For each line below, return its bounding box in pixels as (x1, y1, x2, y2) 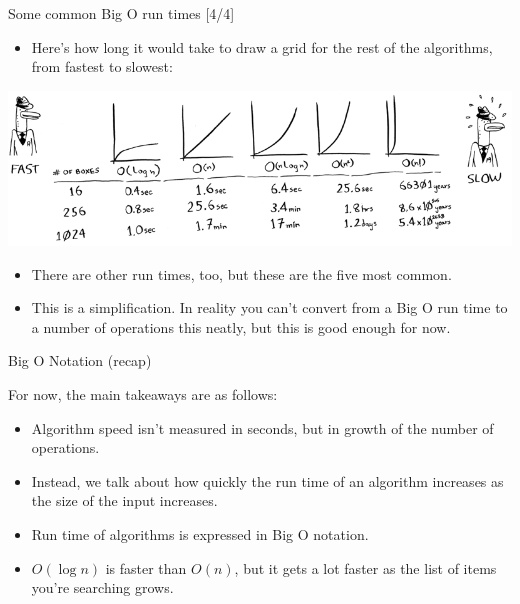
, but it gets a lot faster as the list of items (234, 557, 497, 578)
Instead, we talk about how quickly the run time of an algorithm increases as (31, 470, 504, 491)
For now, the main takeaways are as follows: (8, 384, 278, 405)
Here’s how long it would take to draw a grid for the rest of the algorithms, (31, 36, 493, 57)
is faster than (105, 557, 187, 578)
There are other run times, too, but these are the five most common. (31, 263, 452, 284)
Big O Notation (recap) (8, 350, 152, 371)
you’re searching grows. (31, 577, 174, 598)
